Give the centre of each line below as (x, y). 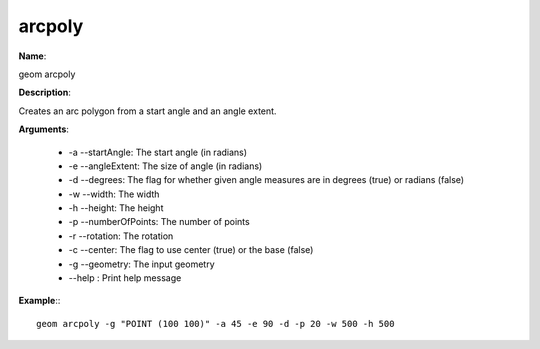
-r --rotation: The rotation (121, 236)
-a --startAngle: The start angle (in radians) (158, 152)
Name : (32, 56)
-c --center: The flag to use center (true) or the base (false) (191, 250)
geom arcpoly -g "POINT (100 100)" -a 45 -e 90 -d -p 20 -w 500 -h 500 (215, 323)
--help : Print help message (125, 278)
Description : (45, 92)
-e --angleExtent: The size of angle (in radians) (165, 166)
